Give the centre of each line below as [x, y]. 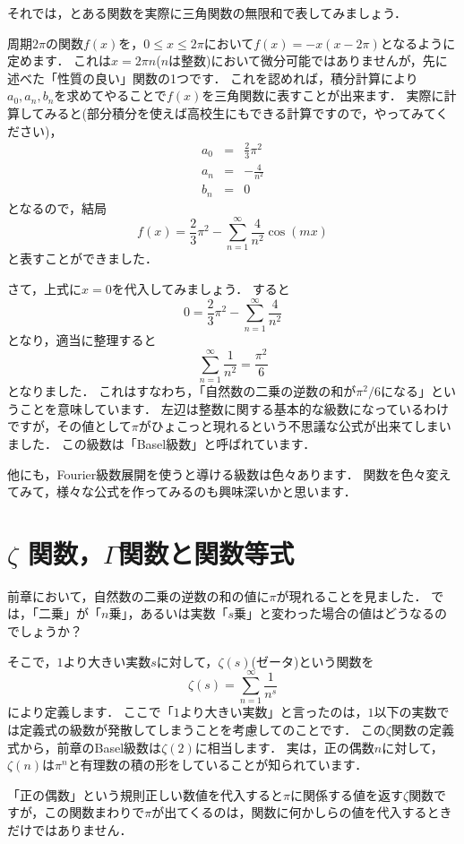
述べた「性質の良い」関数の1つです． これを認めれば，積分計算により [213, 78]
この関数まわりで [95, 812]
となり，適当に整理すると [82, 339]
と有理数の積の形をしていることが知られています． [218, 765]
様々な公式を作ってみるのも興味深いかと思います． [206, 491]
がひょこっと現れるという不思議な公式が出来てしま [288, 426]
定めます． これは [60, 60]
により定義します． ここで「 [90, 712]
